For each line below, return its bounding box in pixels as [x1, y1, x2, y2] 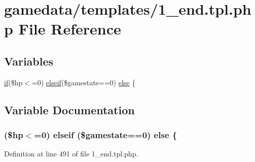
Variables [4, 53, 54, 69]
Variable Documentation [4, 102, 135, 117]
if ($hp [4, 77, 23, 87]
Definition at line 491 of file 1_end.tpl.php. [4, 148, 138, 159]
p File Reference [4, 18, 121, 39]
